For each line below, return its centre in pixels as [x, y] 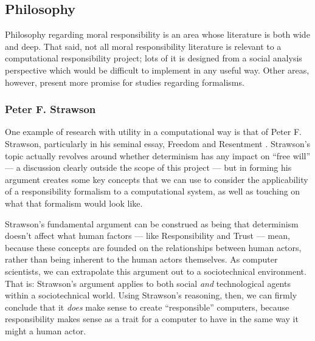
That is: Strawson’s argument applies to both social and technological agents [148, 283]
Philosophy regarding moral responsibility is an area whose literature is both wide [157, 34]
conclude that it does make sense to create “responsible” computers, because [147, 307]
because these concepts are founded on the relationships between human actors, [153, 247]
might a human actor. [46, 330]
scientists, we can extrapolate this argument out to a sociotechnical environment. [156, 271]
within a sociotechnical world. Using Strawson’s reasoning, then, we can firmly [151, 295]
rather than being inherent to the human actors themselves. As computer [141, 259]
